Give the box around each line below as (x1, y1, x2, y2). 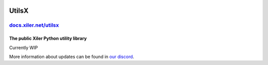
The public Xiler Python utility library (9, 35, 87, 42)
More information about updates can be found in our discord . (9, 54, 134, 60)
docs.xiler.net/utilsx (9, 22, 59, 29)
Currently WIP (9, 45, 38, 51)
